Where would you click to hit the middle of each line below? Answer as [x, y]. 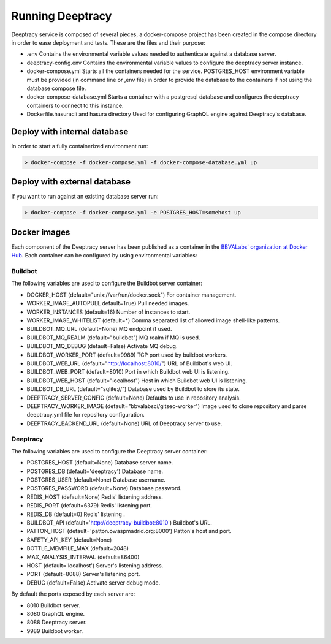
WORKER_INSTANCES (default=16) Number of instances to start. [108, 312]
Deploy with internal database [70, 131]
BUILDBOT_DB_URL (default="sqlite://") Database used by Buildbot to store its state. [133, 389]
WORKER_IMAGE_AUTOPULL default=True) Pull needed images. [108, 303]
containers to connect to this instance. [75, 105]
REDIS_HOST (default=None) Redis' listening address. [95, 497]
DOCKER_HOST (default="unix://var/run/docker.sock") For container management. [131, 295]
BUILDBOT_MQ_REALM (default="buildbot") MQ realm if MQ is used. [113, 338]
